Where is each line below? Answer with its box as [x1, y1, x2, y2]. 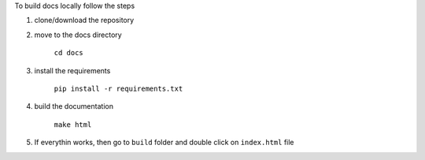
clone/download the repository [34, 16, 135, 25]
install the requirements [34, 65, 111, 75]
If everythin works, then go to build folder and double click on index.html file [34, 138, 294, 147]
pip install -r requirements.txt [54, 84, 183, 93]
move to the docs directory [34, 30, 122, 39]
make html [54, 120, 92, 129]
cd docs [54, 48, 84, 58]
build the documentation [34, 102, 114, 111]
